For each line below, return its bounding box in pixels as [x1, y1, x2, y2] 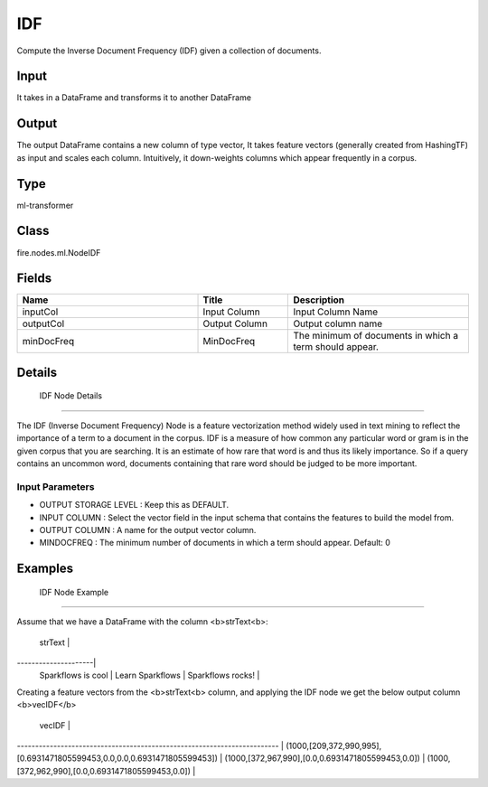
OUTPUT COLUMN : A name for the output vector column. [39, 524, 257, 535]
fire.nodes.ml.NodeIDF [16, 247, 101, 258]
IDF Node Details [39, 390, 103, 401]
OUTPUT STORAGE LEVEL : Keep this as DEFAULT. [39, 500, 230, 511]
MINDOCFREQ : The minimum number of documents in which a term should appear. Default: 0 [39, 538, 390, 548]
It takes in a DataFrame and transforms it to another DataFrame [16, 92, 252, 103]
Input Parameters [16, 480, 95, 492]
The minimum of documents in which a [293, 330, 459, 342]
